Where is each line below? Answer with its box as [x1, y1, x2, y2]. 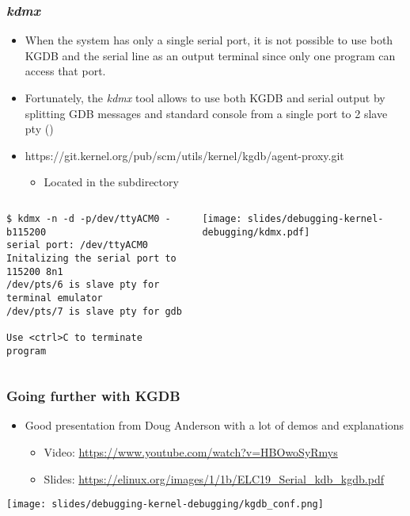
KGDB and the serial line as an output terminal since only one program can [25, 47, 396, 63]
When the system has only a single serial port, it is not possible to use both [25, 32, 393, 48]
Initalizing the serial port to [6, 252, 177, 264]
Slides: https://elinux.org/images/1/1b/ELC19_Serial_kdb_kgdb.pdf [44, 470, 384, 487]
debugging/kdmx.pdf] [202, 226, 310, 238]
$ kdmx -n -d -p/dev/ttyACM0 [6, 212, 160, 224]
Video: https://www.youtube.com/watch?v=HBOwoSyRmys [44, 444, 338, 460]
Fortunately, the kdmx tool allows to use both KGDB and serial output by [25, 90, 385, 105]
